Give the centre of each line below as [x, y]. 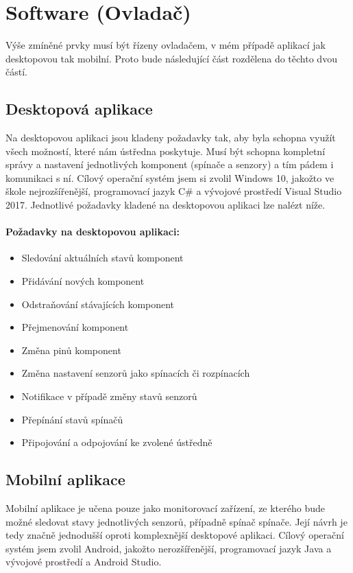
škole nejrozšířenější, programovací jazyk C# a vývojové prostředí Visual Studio [174, 191]
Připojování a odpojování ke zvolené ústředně [117, 442]
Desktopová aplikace [79, 109]
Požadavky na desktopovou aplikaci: [93, 232]
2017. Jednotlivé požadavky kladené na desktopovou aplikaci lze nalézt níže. [166, 205]
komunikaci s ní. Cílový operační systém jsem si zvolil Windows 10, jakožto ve [170, 177]
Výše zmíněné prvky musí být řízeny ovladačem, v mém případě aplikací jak [166, 45]
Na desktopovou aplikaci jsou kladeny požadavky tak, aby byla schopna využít [171, 138]
